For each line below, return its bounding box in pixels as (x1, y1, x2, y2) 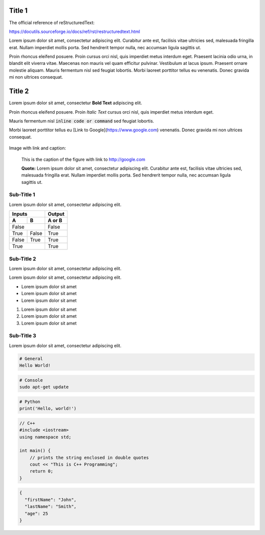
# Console (19, 377, 43, 383)
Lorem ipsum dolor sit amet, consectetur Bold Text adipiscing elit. (9, 100, 142, 106)
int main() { (19, 448, 51, 453)
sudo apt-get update (19, 384, 69, 390)
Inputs (12, 210, 27, 217)
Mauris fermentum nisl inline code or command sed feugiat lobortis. (9, 118, 155, 124)
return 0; (29, 469, 53, 474)
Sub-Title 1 (9, 191, 35, 198)
